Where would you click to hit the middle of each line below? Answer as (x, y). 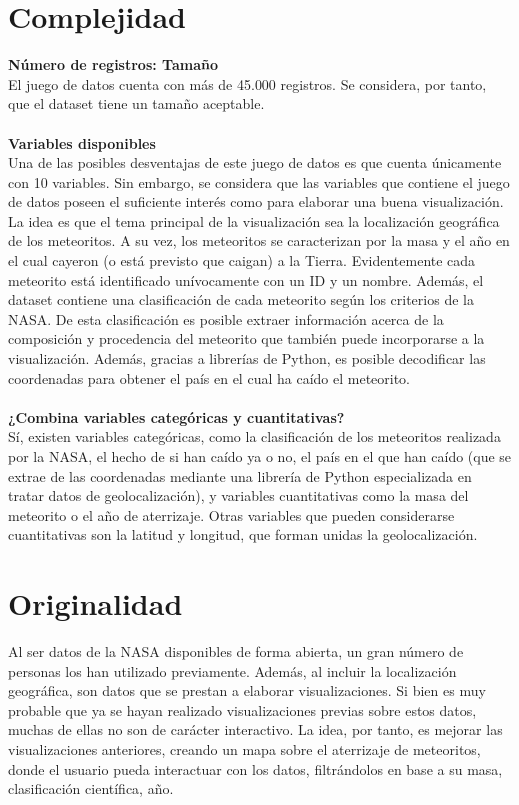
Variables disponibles (82, 142)
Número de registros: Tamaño (113, 64)
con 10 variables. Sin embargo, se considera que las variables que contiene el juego (259, 181)
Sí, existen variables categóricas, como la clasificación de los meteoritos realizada (254, 436)
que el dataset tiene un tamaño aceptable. (136, 103)
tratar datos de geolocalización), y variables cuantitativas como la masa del (238, 495)
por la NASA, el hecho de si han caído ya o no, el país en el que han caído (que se (260, 456)
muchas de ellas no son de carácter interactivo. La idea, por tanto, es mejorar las (255, 729)
